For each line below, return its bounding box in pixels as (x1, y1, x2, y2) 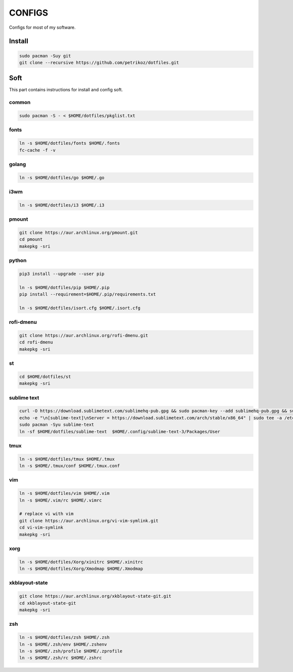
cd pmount (19, 237, 43, 242)
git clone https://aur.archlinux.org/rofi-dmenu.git (19, 333, 148, 338)
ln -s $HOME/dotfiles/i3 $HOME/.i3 (19, 202, 105, 208)
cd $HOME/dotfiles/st (19, 374, 71, 379)
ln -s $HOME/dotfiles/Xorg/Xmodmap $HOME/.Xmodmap (19, 566, 144, 571)
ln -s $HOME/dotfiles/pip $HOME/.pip (19, 285, 110, 290)
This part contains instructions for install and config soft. (9, 87, 123, 93)
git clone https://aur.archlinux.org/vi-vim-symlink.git (19, 518, 159, 524)
